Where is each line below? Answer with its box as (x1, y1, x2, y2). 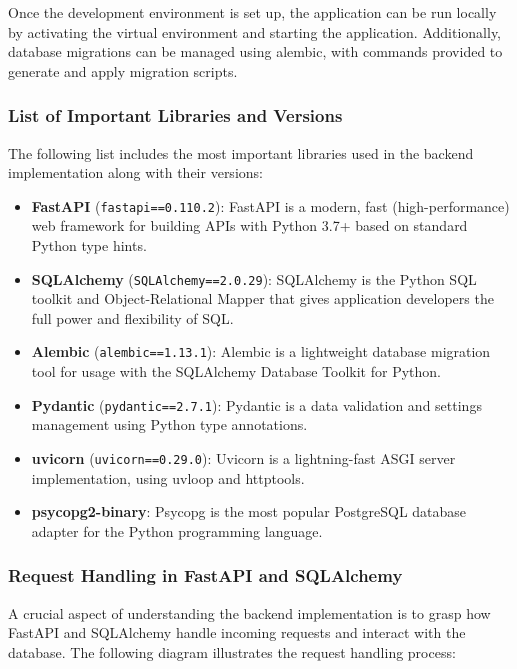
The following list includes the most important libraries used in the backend (8, 142, 474, 163)
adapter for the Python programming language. (31, 520, 323, 541)
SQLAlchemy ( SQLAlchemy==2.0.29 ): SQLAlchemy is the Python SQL (31, 268, 477, 289)
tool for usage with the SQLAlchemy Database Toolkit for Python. (31, 361, 441, 382)
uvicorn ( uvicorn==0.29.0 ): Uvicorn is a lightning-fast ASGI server (31, 447, 456, 468)
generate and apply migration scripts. (8, 60, 238, 81)
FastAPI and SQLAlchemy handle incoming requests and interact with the (8, 622, 466, 643)
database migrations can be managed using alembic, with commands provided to (8, 41, 503, 62)
